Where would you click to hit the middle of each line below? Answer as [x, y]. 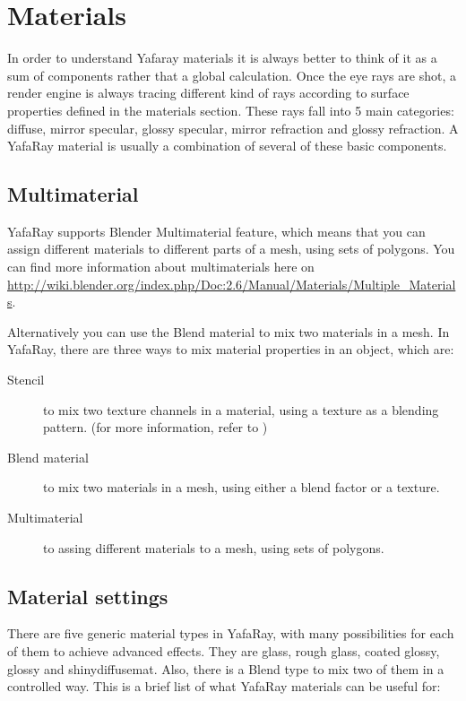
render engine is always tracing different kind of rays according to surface [208, 93]
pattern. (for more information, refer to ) [155, 427]
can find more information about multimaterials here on [161, 267]
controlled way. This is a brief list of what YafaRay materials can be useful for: [224, 686]
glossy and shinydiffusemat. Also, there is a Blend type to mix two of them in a [226, 668]
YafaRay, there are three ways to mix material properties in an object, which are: [231, 349]
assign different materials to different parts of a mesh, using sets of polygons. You [231, 249]
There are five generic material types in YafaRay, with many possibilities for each [231, 633]
